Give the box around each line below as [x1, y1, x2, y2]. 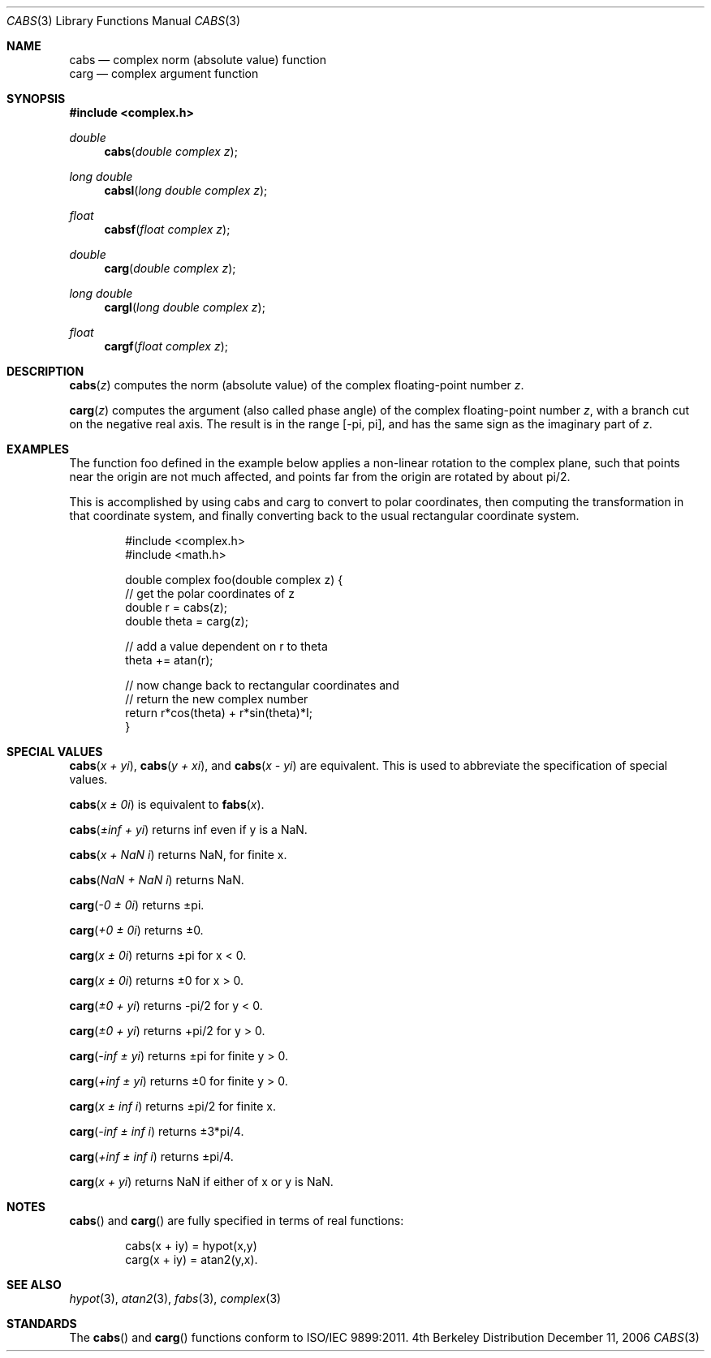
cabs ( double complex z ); [104, 144, 238, 158]
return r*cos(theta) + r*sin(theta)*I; [125, 706, 312, 720]
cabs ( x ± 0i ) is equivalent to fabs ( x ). [69, 797, 265, 811]
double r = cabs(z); [125, 600, 228, 614]
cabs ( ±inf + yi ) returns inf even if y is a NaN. [69, 823, 308, 836]
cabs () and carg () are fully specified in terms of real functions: [69, 1214, 404, 1227]
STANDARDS [6, 1317, 77, 1330]
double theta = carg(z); [125, 614, 248, 628]
